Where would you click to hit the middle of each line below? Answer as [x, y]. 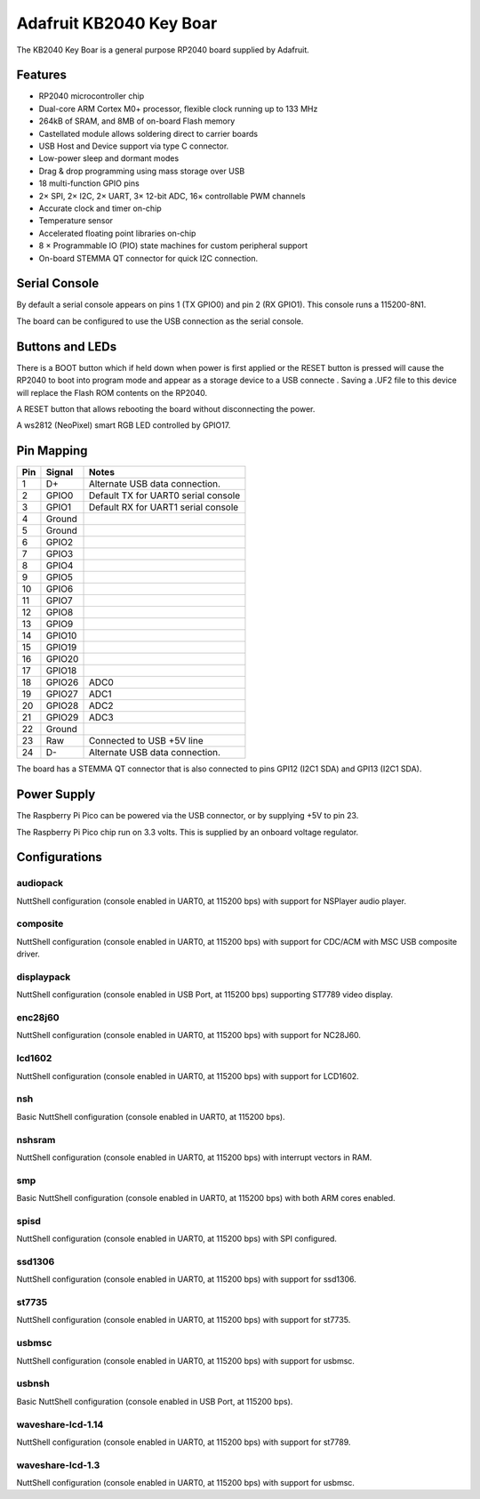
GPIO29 [62, 718]
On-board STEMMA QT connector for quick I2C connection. [148, 258]
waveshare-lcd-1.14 [60, 1424]
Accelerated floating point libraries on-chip [117, 233]
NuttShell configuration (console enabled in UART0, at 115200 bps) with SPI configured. [177, 1239]
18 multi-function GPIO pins [89, 183]
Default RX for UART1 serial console [164, 507]
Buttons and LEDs [67, 347]
